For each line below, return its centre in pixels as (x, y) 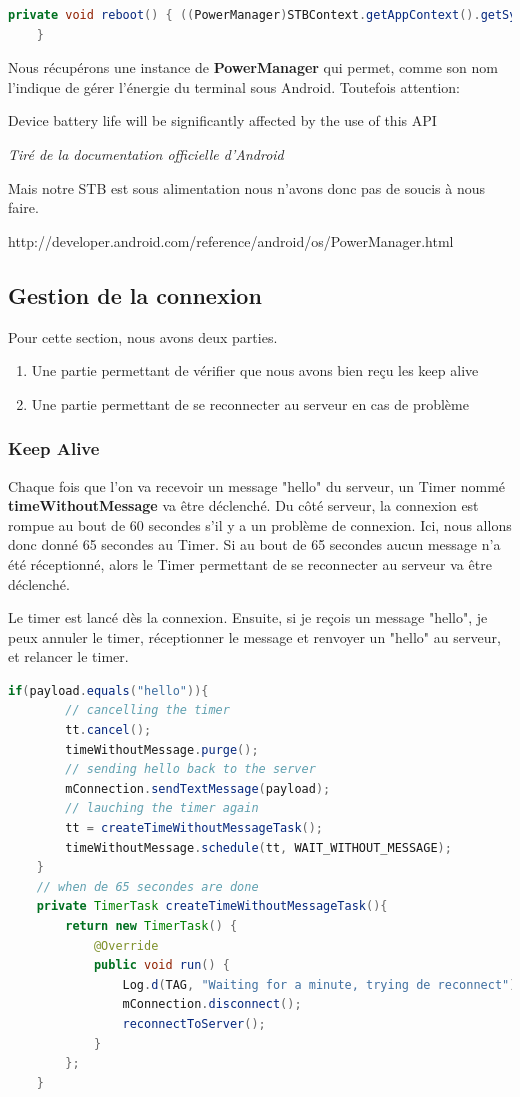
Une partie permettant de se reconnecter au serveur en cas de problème (250, 403)
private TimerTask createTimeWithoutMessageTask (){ (212, 906)
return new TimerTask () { (151, 926)
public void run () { (161, 965)
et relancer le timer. (68, 656)
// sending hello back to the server (190, 769)
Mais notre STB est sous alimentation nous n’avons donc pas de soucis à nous (246, 187)
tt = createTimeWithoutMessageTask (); (194, 828)
